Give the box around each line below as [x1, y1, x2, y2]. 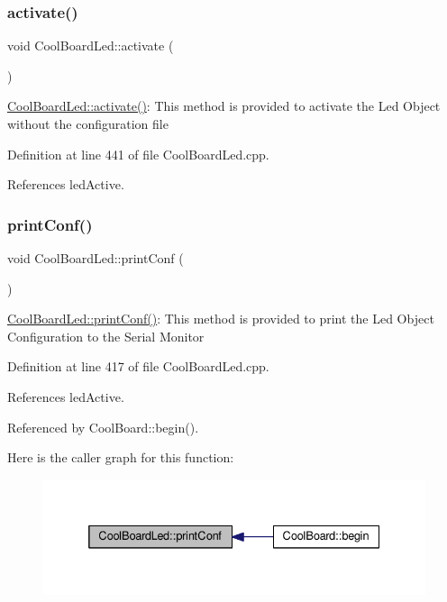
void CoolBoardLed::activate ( [7, 36, 174, 55]
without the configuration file [7, 114, 169, 132]
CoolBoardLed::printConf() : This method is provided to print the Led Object [7, 309, 434, 328]
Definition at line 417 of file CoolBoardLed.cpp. [7, 357, 269, 376]
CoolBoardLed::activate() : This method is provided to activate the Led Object [7, 96, 441, 115]
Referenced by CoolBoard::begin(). [7, 417, 199, 436]
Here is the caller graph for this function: [7, 448, 234, 467]
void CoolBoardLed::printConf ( [7, 249, 184, 267]
